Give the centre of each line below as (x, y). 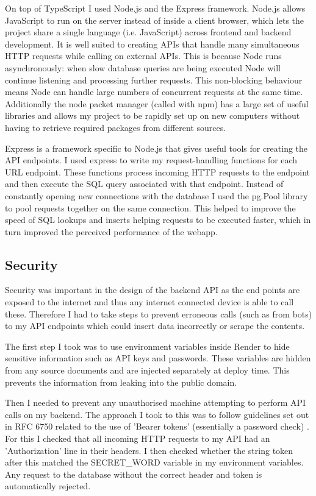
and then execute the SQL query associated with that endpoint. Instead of (144, 184)
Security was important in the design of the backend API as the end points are (153, 290)
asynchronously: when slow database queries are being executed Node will (143, 67)
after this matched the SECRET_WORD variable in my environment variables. (154, 462)
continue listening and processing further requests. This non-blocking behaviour (154, 80)
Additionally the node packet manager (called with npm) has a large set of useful (157, 103)
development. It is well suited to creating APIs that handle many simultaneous (152, 44)
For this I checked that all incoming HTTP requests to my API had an (138, 438)
